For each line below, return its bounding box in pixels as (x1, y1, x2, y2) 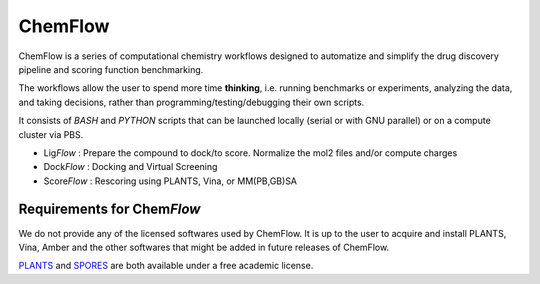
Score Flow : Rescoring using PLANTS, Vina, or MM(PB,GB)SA (43, 175, 298, 187)
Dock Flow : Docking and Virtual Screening (43, 161, 218, 173)
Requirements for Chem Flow (18, 201, 201, 218)
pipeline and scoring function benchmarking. (18, 63, 204, 75)
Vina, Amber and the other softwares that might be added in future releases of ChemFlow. (18, 241, 390, 253)
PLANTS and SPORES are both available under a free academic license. (18, 260, 314, 272)
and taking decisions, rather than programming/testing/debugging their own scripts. (18, 96, 365, 108)
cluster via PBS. (18, 128, 84, 140)
